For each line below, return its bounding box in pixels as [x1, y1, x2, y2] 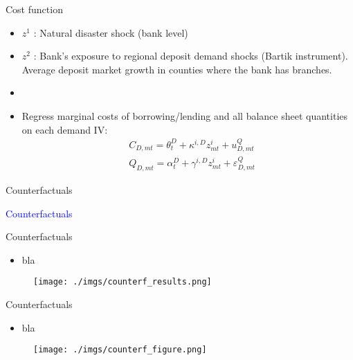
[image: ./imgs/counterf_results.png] [33, 277, 212, 287]
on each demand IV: [21, 122, 108, 136]
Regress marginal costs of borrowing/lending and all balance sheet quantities [21, 108, 347, 123]
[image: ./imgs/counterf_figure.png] [33, 345, 207, 355]
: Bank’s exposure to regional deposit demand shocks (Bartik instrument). [33, 48, 348, 63]
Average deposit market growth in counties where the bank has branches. [21, 62, 332, 76]
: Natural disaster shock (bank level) [33, 25, 188, 39]
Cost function [6, 2, 63, 16]
